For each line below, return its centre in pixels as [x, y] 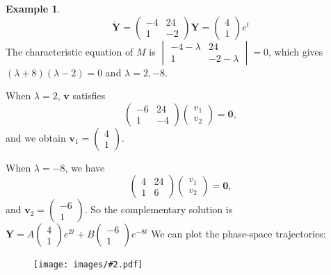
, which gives [296, 51]
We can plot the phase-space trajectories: [239, 234]
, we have [85, 167]
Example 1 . [33, 8]
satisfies [89, 95]
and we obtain [36, 137]
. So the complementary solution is [159, 209]
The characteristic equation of [70, 51]
